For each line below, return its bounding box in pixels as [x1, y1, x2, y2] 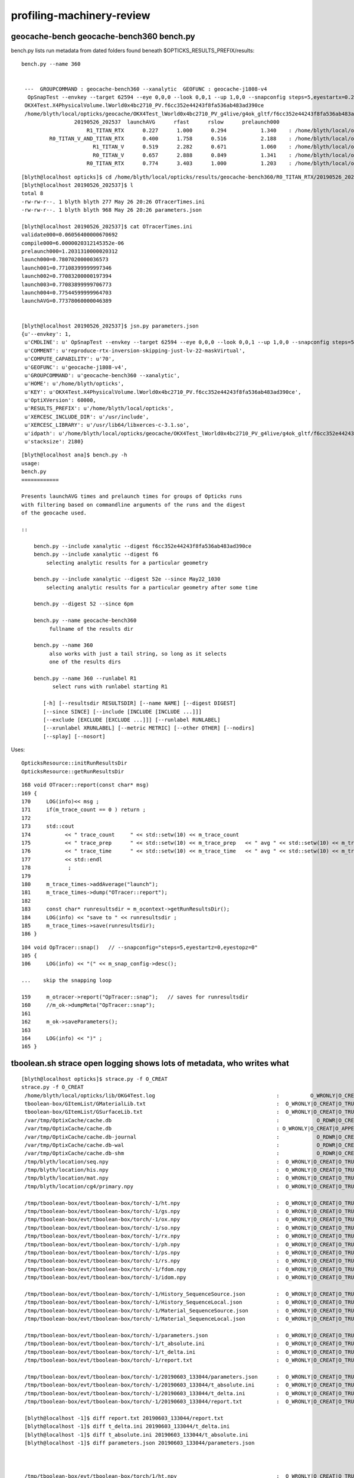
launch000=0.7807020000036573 [21, 256, 109, 263]
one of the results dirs [49, 659, 121, 665]
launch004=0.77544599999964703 [21, 290, 112, 296]
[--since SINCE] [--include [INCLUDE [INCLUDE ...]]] [43, 708, 202, 715]
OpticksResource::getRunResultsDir [21, 768, 124, 774]
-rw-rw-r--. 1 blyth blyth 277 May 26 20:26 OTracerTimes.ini [21, 198, 205, 205]
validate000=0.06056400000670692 [21, 231, 118, 238]
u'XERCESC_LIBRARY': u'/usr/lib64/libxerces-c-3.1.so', [24, 422, 190, 429]
